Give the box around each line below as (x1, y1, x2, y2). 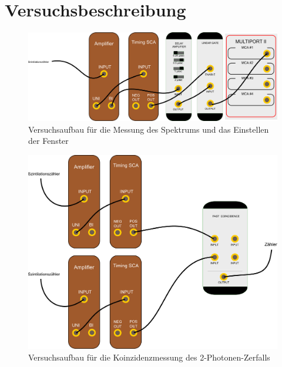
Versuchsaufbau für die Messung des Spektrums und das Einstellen (28, 123, 269, 135)
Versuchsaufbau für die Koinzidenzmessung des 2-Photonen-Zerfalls (28, 351, 270, 363)
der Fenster (28, 134, 69, 147)
